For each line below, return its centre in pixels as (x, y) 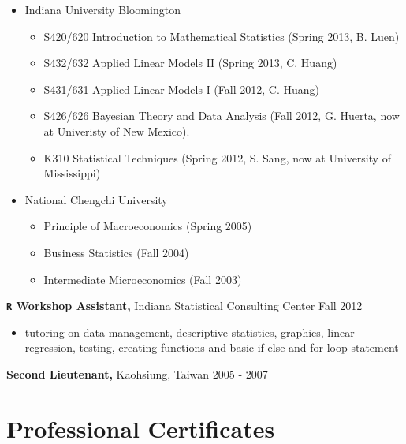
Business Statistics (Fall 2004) (116, 252)
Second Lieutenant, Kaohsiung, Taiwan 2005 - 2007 (137, 373)
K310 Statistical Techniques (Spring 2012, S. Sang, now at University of (218, 157)
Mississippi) (72, 173)
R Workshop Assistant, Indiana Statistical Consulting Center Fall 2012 (184, 306)
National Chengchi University (96, 199)
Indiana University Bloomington (102, 9)
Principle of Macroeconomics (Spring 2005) (148, 226)
